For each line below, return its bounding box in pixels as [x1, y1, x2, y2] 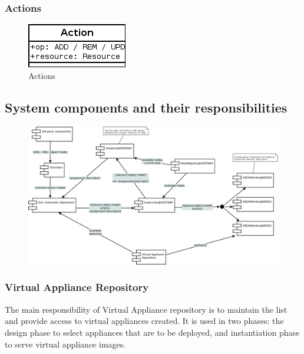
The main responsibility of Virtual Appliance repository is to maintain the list [5, 303, 288, 315]
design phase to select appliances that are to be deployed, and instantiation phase [5, 326, 300, 338]
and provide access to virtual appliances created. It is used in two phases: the [5, 315, 284, 327]
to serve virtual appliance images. [5, 338, 126, 350]
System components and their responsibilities [5, 98, 288, 116]
